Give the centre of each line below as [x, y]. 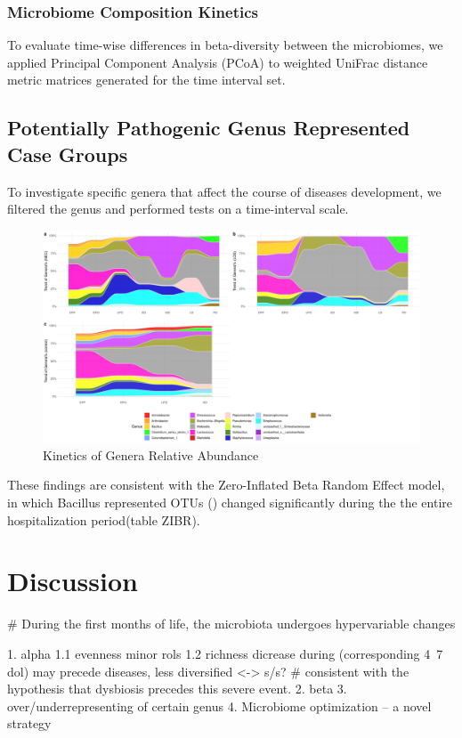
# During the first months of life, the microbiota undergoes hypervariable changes [231, 624]
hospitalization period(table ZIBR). [104, 519]
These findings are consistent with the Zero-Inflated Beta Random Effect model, [226, 485]
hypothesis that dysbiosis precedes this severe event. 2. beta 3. [177, 689]
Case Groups [68, 154]
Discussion [73, 581]
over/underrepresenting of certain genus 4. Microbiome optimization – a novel [219, 706]
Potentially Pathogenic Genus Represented [209, 128]
